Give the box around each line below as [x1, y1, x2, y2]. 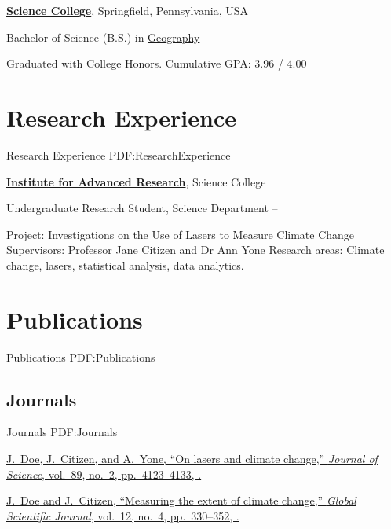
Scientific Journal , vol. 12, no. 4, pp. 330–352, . [6, 507, 239, 523]
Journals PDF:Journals [6, 424, 118, 440]
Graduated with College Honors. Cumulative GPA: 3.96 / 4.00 [6, 55, 307, 72]
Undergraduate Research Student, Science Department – [6, 200, 278, 216]
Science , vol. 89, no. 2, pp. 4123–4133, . [6, 465, 202, 482]
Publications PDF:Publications [6, 348, 155, 365]
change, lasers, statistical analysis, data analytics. [6, 256, 244, 273]
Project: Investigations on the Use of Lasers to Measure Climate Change [6, 226, 355, 242]
